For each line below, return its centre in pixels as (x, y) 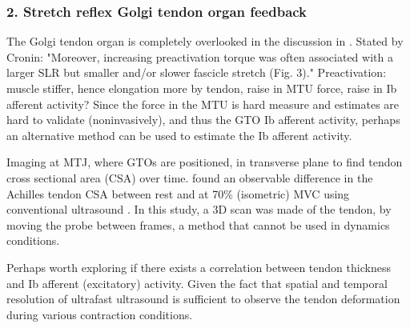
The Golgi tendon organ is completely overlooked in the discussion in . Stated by (205, 41)
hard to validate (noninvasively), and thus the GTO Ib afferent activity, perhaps (203, 120)
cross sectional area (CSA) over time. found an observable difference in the (190, 177)
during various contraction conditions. (100, 314)
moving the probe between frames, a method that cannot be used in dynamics (198, 224)
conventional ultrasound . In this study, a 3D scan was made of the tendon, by (199, 209)
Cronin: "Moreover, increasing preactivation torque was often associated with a (200, 56)
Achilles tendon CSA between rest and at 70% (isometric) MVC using (178, 193)
